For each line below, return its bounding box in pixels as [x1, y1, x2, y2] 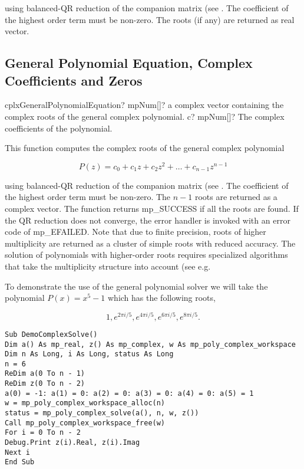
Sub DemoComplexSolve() [5, 330, 98, 339]
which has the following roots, [107, 291, 216, 304]
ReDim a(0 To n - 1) [5, 369, 85, 378]
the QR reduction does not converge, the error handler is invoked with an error [5, 214, 290, 226]
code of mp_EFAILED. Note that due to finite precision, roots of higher [5, 225, 266, 238]
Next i [5, 448, 30, 457]
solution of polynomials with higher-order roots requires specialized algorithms [5, 248, 288, 261]
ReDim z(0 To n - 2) [5, 379, 85, 388]
